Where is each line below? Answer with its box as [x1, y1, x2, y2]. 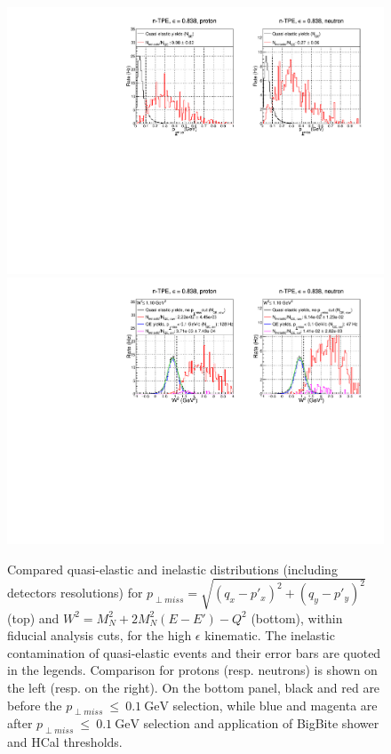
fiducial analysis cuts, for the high [7, 626, 192, 645]
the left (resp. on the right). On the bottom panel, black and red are [7, 678, 380, 697]
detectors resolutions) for [7, 583, 143, 602]
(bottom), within [251, 608, 343, 627]
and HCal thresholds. [7, 733, 123, 751]
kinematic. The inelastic [204, 626, 335, 645]
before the [7, 695, 62, 714]
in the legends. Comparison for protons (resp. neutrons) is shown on [7, 661, 378, 679]
